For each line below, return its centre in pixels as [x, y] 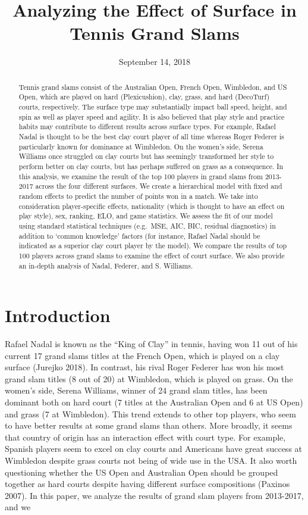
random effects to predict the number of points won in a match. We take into [138, 196]
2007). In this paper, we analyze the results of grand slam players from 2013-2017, [154, 495]
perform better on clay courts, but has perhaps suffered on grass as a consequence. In [151, 166]
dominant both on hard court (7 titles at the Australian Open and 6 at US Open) [154, 402]
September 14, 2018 [155, 62]
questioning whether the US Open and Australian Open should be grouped [142, 472]
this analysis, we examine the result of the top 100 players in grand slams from [141, 176]
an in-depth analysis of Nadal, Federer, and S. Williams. [106, 265]
